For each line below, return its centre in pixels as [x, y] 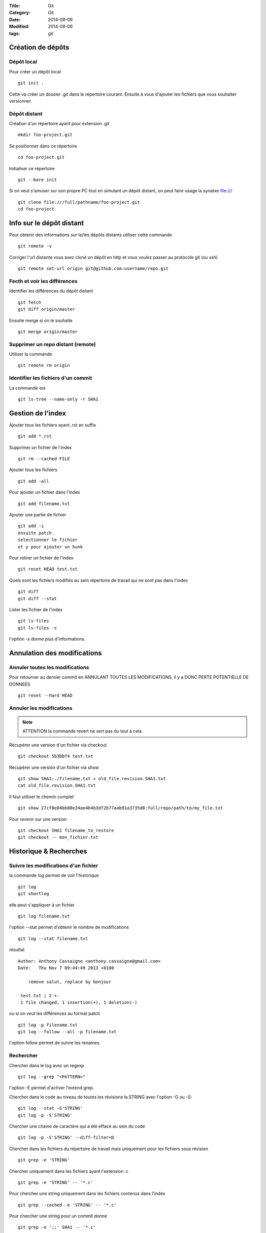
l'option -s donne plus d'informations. [47, 639]
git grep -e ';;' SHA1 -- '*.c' [57, 1227]
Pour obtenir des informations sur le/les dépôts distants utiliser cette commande [91, 235]
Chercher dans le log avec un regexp [47, 1065]
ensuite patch [35, 533]
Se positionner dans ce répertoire [43, 146]
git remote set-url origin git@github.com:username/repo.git [93, 269]
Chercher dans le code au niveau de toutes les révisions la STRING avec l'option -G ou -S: [100, 1097]
